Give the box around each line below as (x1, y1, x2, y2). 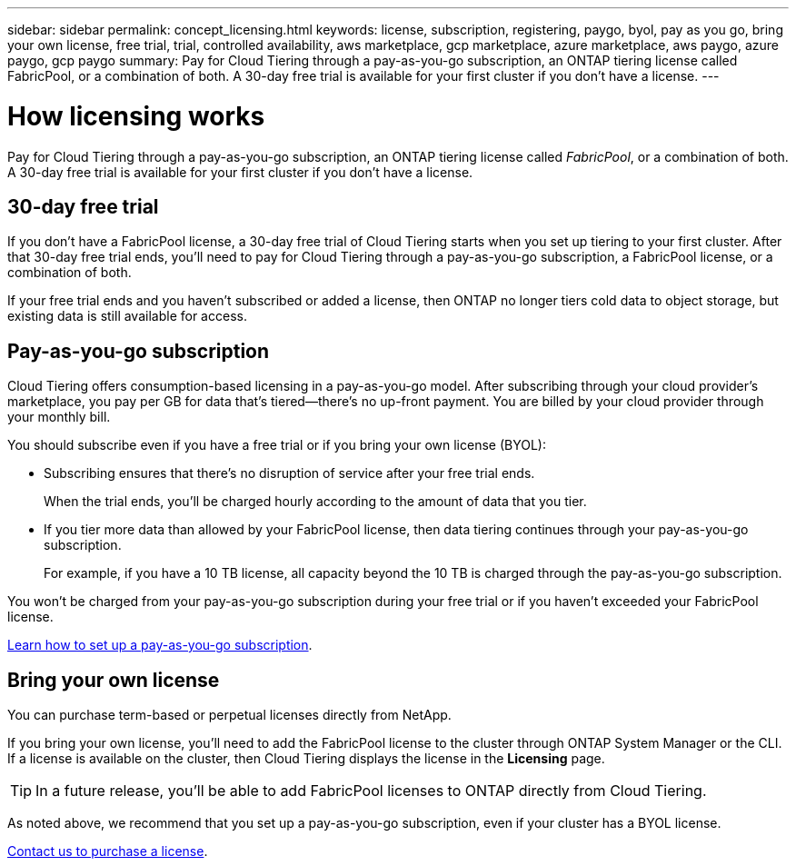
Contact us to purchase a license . (7, 843, 208, 860)
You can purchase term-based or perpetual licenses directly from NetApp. (7, 707, 452, 723)
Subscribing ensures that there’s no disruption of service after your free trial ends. (44, 465, 535, 482)
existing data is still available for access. (7, 308, 247, 324)
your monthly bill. (7, 409, 111, 425)
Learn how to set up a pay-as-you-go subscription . (7, 637, 313, 653)
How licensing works (7, 100, 265, 132)
